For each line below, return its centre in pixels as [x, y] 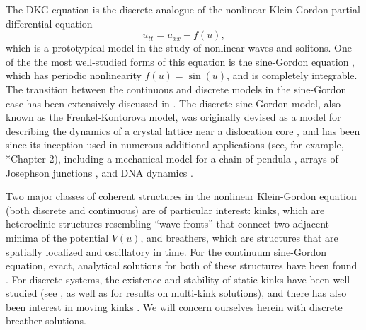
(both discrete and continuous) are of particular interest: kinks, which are [165, 210]
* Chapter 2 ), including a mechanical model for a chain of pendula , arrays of [172, 158]
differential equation [49, 23]
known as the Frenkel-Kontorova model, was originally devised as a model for [173, 117]
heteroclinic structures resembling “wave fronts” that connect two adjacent [168, 224]
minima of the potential [57, 237]
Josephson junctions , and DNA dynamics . [99, 172]
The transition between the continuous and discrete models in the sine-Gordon [176, 89]
